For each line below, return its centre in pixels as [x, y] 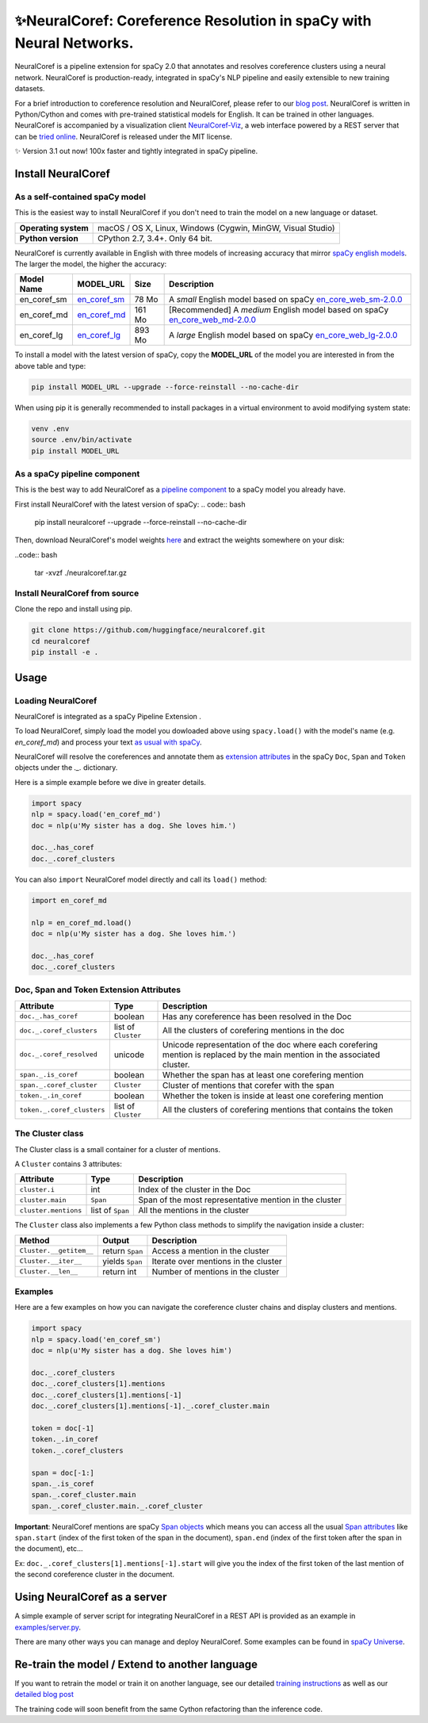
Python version [49, 238]
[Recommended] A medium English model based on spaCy [279, 310]
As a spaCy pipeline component [77, 473]
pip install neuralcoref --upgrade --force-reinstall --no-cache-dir [141, 523]
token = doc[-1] [63, 1428]
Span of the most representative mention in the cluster [240, 1200]
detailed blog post [44, 1694]
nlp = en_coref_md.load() [82, 923]
